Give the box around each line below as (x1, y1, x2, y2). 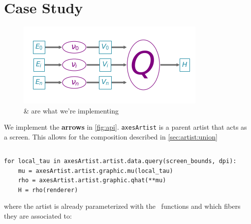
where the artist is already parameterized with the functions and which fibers (4, 201, 241, 211)
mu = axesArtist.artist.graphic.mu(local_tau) (18, 167, 173, 174)
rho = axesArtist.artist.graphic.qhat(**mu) (18, 177, 166, 184)
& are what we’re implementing (24, 105, 119, 115)
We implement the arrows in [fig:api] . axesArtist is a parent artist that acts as (4, 122, 247, 132)
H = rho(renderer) (18, 186, 78, 194)
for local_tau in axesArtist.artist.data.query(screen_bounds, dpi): (4, 157, 237, 165)
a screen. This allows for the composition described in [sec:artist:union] (4, 131, 218, 141)
